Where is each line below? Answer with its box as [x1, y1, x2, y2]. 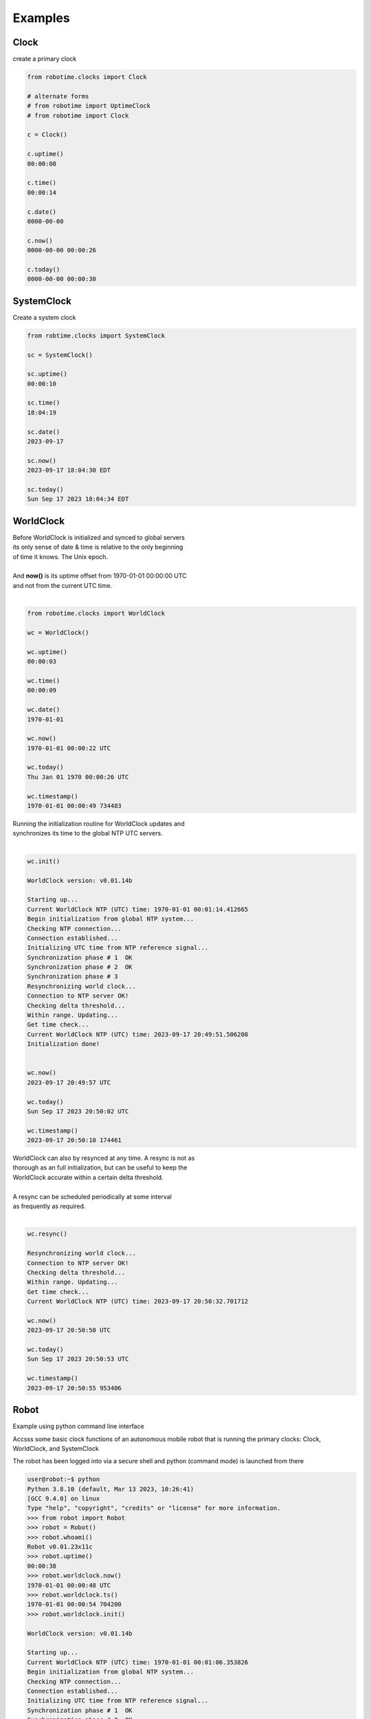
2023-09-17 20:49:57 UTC [27, 1078, 111, 1086]
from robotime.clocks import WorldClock [27, 609, 165, 617]
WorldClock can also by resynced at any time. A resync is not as [12, 1154, 195, 1162]
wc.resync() [27, 1230, 68, 1238]
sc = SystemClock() [27, 351, 93, 359]
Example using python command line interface [12, 1422, 144, 1430]
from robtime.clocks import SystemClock [27, 331, 165, 340]
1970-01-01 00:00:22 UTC [27, 744, 111, 752]
